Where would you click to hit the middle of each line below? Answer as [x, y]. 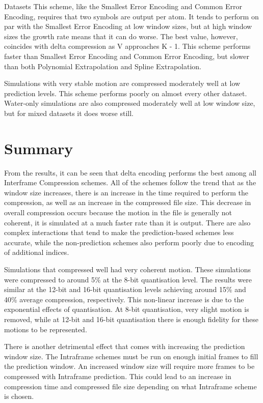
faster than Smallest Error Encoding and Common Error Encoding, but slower [127, 56]
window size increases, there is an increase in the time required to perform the [126, 192]
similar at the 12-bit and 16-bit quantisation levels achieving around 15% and [125, 289]
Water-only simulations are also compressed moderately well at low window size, [130, 103]
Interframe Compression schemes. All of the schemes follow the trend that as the [130, 182]
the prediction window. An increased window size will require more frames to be [129, 366]
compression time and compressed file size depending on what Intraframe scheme [130, 386]
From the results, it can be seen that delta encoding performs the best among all [130, 172]
